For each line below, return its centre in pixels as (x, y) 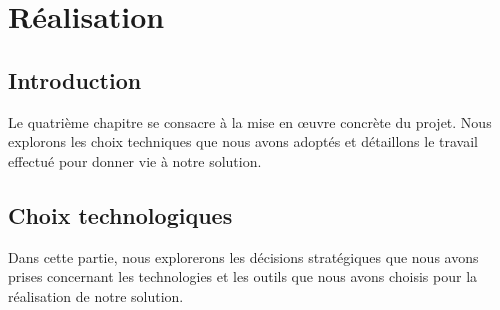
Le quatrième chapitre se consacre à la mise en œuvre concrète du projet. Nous (250, 121)
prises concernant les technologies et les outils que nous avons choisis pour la (243, 276)
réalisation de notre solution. (96, 295)
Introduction (75, 79)
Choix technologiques (120, 214)
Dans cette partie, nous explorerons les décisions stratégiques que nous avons (243, 256)
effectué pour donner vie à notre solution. (135, 160)
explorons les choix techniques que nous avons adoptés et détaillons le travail (243, 141)
